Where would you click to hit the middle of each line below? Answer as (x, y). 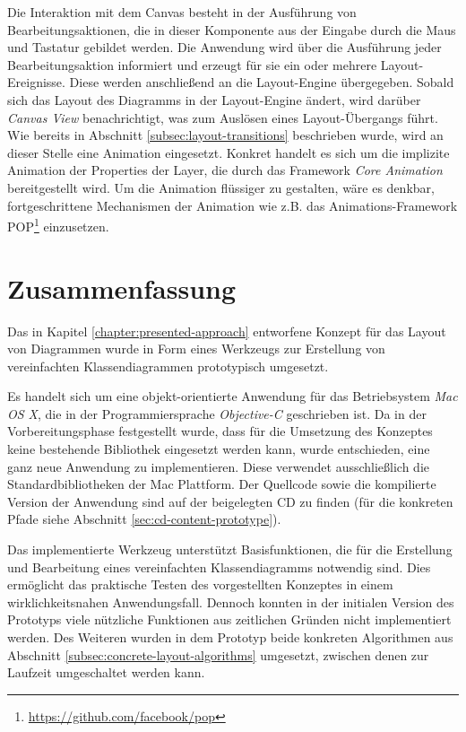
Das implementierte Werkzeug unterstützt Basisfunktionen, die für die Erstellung (230, 549)
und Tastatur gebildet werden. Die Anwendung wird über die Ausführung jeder (224, 47)
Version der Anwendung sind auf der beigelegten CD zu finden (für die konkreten (230, 501)
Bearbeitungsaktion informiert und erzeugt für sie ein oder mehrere (192, 64)
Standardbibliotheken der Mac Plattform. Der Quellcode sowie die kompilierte (222, 484)
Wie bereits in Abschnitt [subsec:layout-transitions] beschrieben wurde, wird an (225, 135)
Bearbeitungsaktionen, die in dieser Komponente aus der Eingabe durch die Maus (232, 29)
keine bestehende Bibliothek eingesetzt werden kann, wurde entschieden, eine (219, 449)
